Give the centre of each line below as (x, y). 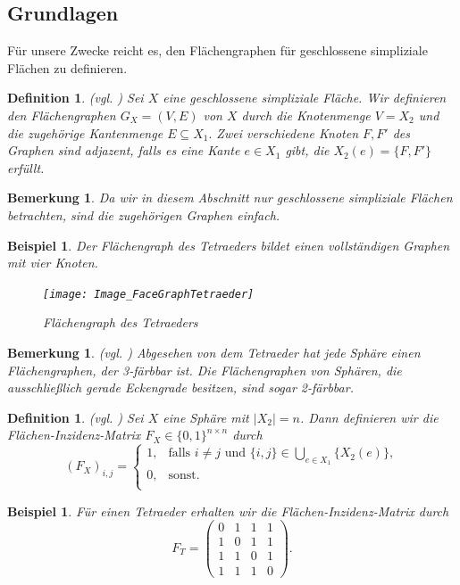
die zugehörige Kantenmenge (85, 132)
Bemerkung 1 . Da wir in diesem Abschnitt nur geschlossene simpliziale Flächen (230, 198)
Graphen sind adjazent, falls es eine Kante (124, 150)
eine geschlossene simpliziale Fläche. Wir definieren (305, 98)
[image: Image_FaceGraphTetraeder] (149, 294)
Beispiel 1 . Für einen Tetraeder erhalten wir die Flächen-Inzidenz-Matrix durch (228, 511)
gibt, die (307, 150)
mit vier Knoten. (53, 263)
